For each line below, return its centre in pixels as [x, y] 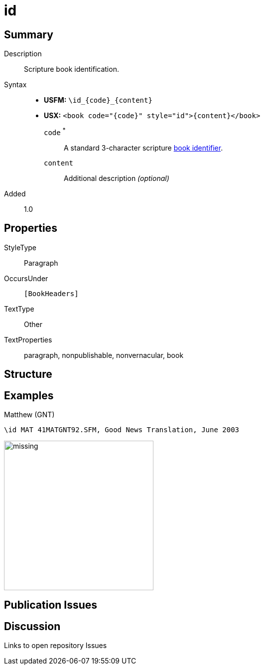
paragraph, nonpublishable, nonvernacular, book [104, 355]
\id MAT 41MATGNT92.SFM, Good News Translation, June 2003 [122, 429]
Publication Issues [51, 605]
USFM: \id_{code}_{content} [98, 100]
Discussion [32, 626]
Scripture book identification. [71, 69]
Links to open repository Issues [56, 646]
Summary [29, 34]
